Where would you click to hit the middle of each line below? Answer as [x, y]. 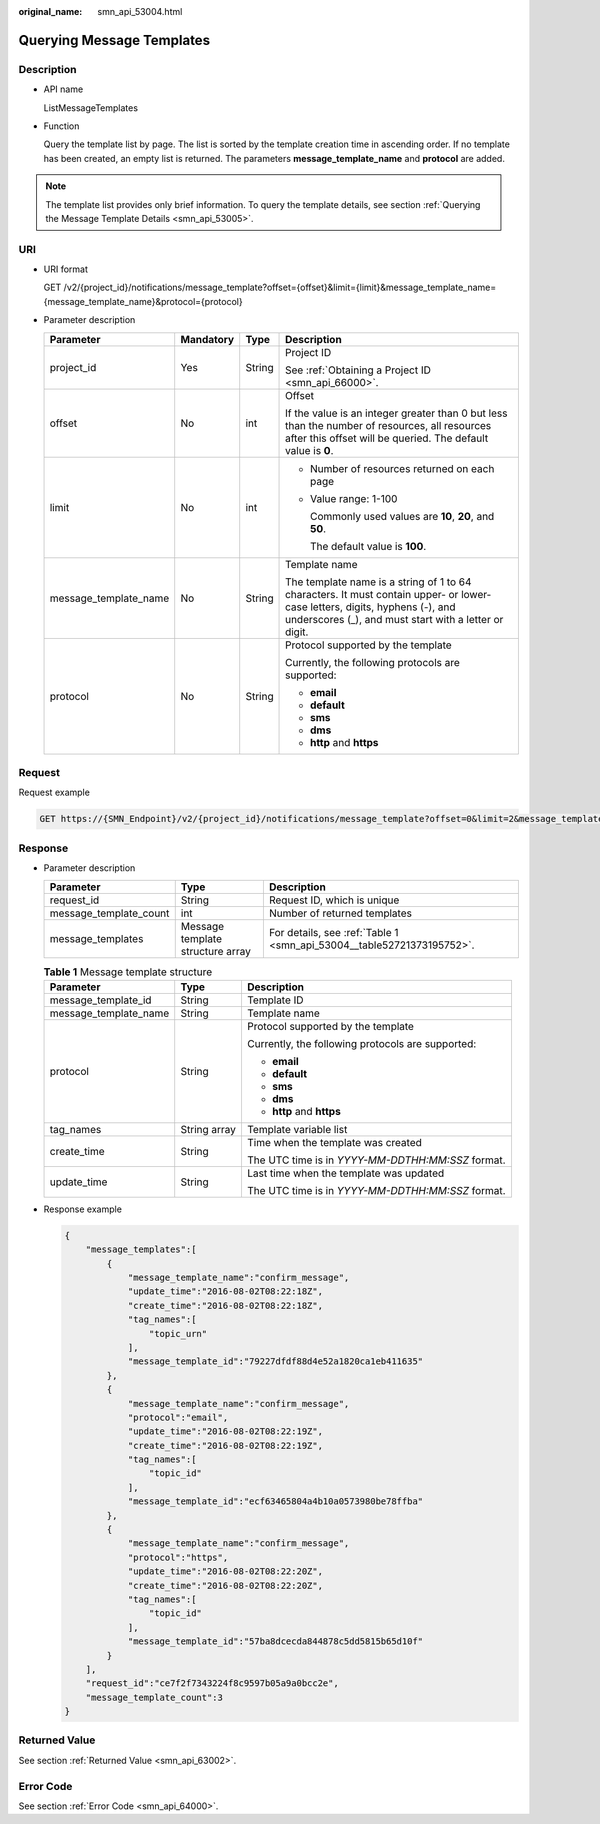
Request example [54, 792]
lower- [476, 594]
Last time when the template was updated [345, 1173]
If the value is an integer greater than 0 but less [396, 413]
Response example [82, 1209]
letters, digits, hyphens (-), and [383, 607]
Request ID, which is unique [334, 900]
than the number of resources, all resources [388, 425]
